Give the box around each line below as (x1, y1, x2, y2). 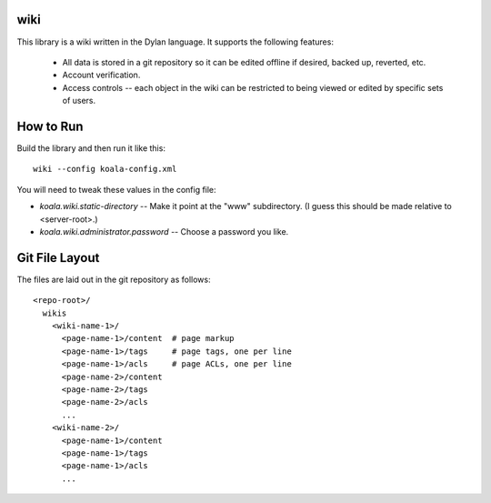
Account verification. (62, 69, 141, 81)
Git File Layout (16, 250, 100, 266)
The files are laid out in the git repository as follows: (16, 274, 211, 285)
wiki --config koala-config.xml (33, 164, 177, 175)
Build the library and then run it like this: (16, 142, 165, 154)
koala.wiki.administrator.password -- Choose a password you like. (39, 226, 289, 236)
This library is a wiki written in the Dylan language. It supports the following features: (16, 36, 334, 47)
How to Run (16, 118, 84, 134)
